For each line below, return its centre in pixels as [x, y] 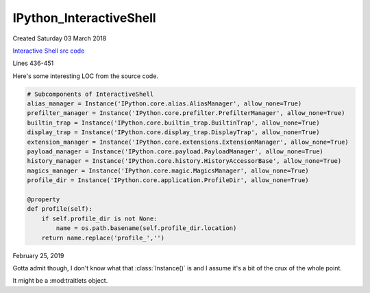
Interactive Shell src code [49, 51]
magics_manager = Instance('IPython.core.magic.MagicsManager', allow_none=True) [168, 170]
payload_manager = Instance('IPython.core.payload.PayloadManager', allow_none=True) [175, 152]
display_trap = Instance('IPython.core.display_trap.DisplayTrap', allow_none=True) [173, 132]
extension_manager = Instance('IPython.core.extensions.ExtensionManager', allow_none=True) [188, 142]
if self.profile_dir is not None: [99, 218]
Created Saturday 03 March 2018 [60, 38]
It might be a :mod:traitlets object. [60, 281]
